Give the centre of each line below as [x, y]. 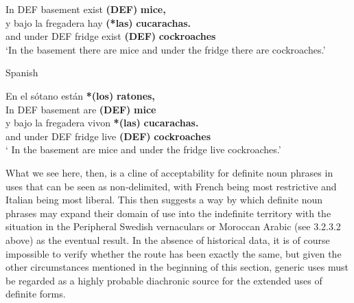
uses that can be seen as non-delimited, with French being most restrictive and [171, 186]
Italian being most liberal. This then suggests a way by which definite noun [164, 200]
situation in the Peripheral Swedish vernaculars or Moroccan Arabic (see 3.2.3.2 [173, 226]
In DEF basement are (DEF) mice [81, 109]
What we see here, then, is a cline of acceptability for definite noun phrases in [169, 172]
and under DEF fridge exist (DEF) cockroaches [111, 36]
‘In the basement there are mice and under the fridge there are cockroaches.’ [166, 49]
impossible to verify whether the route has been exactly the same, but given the [174, 253]
